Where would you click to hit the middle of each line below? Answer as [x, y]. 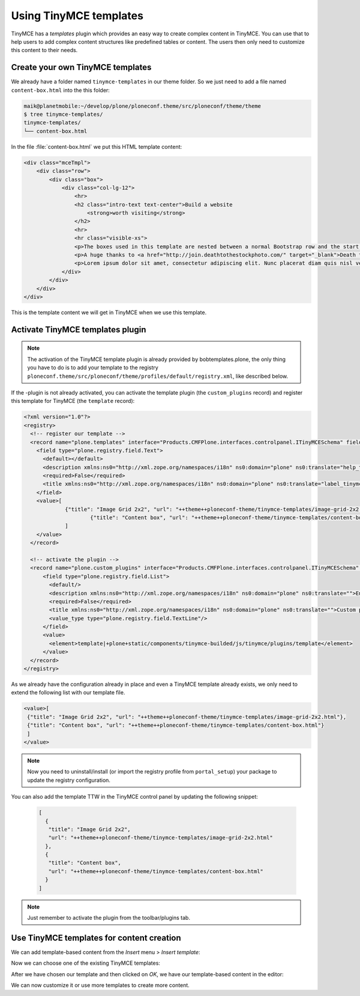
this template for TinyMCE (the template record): [73, 401]
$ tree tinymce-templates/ [63, 114]
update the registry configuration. [69, 780]
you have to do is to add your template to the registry [93, 368]
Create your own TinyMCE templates [81, 67]
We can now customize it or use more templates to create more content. [100, 985]
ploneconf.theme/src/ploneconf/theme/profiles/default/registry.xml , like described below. [157, 376]
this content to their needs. [44, 50]
